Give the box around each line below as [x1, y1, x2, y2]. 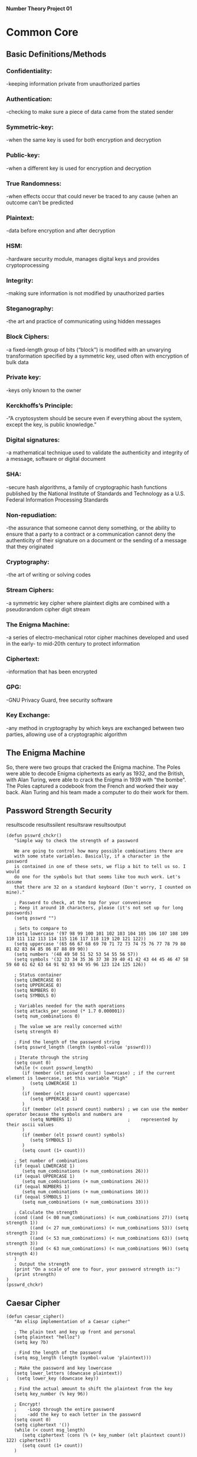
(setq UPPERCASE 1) [29, 1096, 78, 1102]
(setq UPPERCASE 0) [14, 983, 62, 988]
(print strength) [14, 1272, 57, 1278]
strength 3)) [6, 1240, 38, 1247]
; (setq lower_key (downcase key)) [6, 1376, 99, 1381]
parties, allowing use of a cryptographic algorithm [6, 731, 127, 738]
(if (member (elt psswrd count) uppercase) [21, 1091, 131, 1097]
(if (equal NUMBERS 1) [14, 1184, 70, 1190]
